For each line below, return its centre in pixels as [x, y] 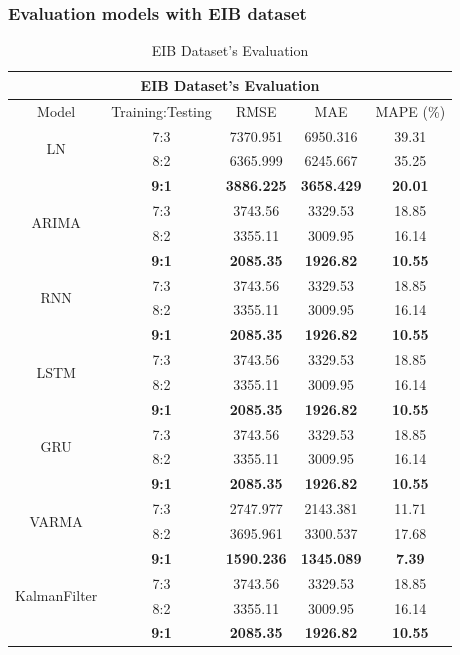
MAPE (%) [410, 110]
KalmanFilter [56, 595]
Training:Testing [161, 110]
